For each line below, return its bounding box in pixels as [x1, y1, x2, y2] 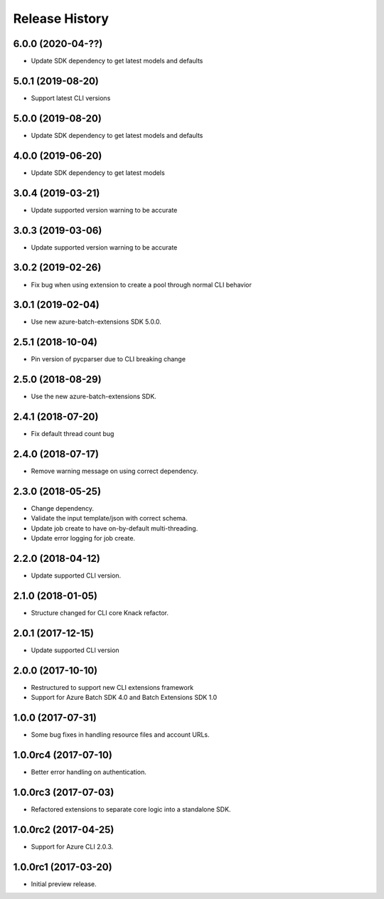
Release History [13, 11, 110, 26]
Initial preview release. [31, 879, 97, 888]
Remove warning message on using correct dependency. [31, 467, 198, 476]
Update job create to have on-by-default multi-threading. [31, 523, 198, 533]
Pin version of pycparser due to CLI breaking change [31, 355, 186, 363]
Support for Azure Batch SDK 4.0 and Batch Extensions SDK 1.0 [31, 693, 218, 702]
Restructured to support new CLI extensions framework [31, 683, 194, 691]
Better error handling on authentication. [31, 767, 147, 776]
